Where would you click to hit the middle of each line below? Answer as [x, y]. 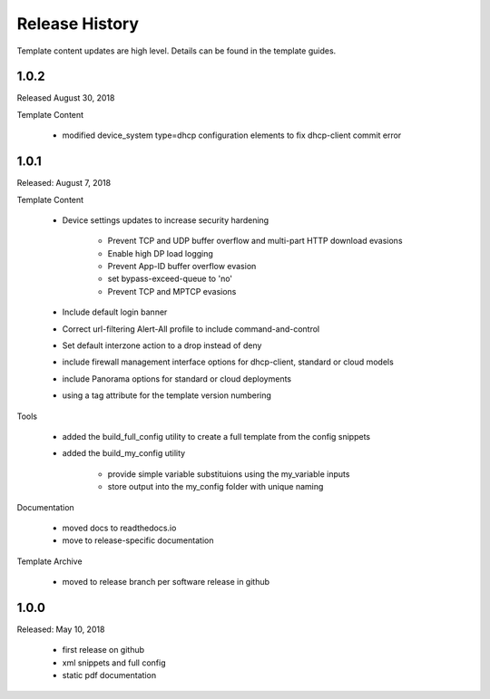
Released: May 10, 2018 [61, 629]
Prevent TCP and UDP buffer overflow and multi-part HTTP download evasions [255, 241]
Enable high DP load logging [160, 253]
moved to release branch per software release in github [166, 582]
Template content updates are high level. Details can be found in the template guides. [176, 51]
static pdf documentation [109, 675]
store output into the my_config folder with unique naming [216, 487]
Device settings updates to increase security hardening [166, 220]
